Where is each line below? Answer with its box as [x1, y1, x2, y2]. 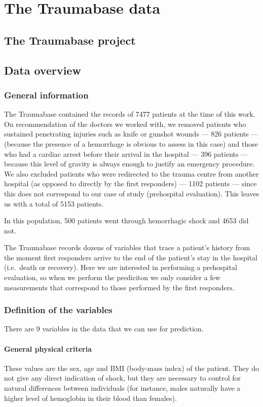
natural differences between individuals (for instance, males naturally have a [4, 383, 241, 393]
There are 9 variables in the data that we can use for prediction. [4, 323, 204, 334]
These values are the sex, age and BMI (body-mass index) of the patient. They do [4, 362, 259, 373]
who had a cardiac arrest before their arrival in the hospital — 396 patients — [4, 148, 248, 159]
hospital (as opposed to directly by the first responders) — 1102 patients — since [4, 178, 257, 189]
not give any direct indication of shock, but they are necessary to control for [4, 372, 241, 383]
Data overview [4, 62, 81, 78]
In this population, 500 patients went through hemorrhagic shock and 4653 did [4, 215, 249, 226]
